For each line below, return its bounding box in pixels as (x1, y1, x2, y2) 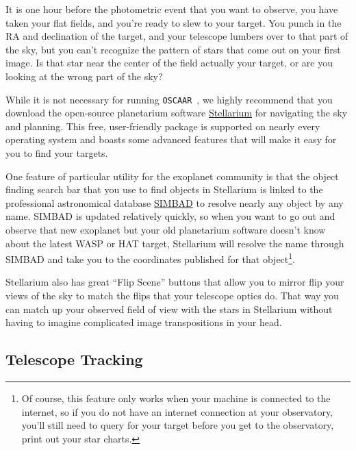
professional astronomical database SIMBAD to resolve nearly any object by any (5, 195, 344, 210)
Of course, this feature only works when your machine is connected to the (21, 390, 331, 405)
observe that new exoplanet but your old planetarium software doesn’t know (5, 222, 326, 236)
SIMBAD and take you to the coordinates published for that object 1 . (5, 250, 296, 266)
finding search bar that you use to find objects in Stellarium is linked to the (5, 182, 323, 197)
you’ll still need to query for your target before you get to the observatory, (21, 418, 334, 432)
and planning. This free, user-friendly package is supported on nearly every (5, 118, 320, 133)
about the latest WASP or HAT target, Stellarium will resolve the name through (5, 236, 344, 250)
